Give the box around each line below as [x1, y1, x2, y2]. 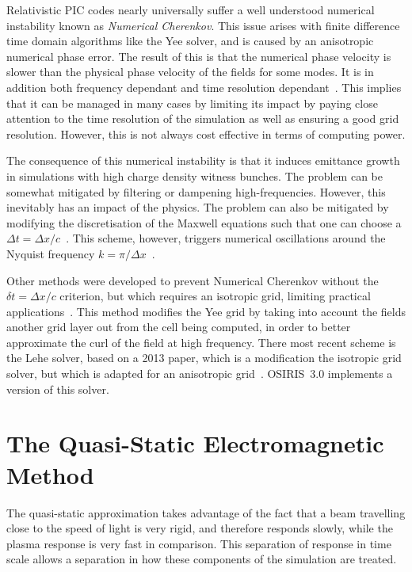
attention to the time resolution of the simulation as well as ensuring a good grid [6, 110, 399, 127]
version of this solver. [6, 380, 109, 397]
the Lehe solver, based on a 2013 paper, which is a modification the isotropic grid [6, 349, 402, 366]
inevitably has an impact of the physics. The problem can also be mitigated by [6, 199, 389, 215]
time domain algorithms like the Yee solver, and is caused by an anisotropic [6, 32, 374, 49]
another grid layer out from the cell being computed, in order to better [6, 318, 351, 335]
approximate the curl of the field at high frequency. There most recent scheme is [6, 334, 396, 350]
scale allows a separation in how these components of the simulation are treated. [6, 551, 397, 567]
